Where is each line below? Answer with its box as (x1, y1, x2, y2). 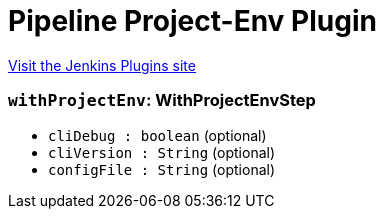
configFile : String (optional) (48, 160, 276, 178)
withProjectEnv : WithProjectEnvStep (8, 90, 316, 111)
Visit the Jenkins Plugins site (8, 56, 196, 74)
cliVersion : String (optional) (48, 143, 276, 161)
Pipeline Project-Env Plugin (8, 4, 377, 38)
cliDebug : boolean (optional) (48, 126, 267, 144)
